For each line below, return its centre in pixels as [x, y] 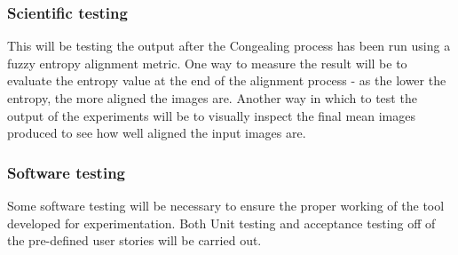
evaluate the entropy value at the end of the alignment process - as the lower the [227, 80]
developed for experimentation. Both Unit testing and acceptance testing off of [221, 223]
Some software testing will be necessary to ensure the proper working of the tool [226, 205]
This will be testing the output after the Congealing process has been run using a [229, 46]
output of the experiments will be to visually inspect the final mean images [212, 115]
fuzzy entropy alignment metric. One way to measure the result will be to [207, 63]
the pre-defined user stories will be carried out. [134, 240]
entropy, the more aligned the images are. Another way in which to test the [212, 98]
